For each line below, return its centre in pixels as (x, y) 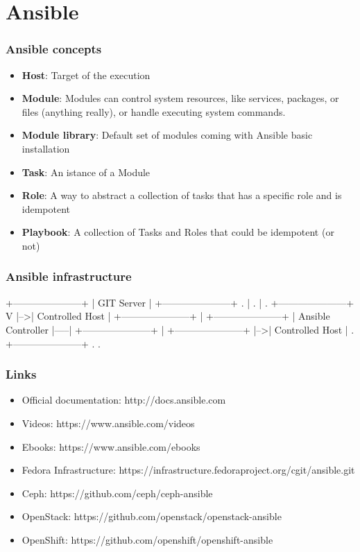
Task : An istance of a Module (86, 172)
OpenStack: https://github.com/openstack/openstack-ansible (152, 516)
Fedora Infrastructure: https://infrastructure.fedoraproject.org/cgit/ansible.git (188, 470)
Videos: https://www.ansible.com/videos (108, 423)
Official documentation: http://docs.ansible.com (124, 400)
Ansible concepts (54, 49)
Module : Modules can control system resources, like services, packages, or (180, 98)
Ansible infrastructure (69, 276)
